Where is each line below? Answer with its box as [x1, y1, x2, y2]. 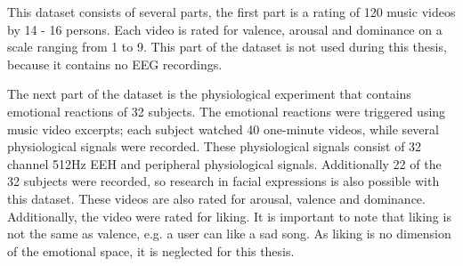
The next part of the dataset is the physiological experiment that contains [7, 85, 411, 103]
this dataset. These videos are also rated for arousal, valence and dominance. [7, 189, 426, 207]
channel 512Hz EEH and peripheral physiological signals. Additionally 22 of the [7, 154, 442, 173]
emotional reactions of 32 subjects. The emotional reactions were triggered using [7, 101, 446, 120]
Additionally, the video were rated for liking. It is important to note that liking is [7, 206, 451, 225]
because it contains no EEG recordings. [7, 54, 223, 73]
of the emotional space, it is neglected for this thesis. [7, 241, 295, 260]
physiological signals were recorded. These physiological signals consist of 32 [7, 137, 422, 156]
